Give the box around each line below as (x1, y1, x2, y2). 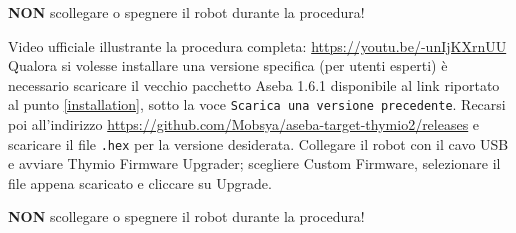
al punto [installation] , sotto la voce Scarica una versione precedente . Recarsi (8, 94, 506, 115)
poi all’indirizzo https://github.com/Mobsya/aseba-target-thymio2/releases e (8, 114, 480, 135)
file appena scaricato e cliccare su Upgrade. (8, 172, 272, 193)
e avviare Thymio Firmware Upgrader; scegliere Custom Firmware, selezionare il (8, 153, 501, 174)
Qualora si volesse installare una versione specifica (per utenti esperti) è (8, 55, 448, 76)
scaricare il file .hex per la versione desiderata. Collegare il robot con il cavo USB (8, 133, 509, 154)
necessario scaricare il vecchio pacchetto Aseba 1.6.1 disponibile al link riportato (8, 74, 500, 95)
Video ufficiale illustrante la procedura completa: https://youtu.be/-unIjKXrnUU (8, 35, 507, 56)
